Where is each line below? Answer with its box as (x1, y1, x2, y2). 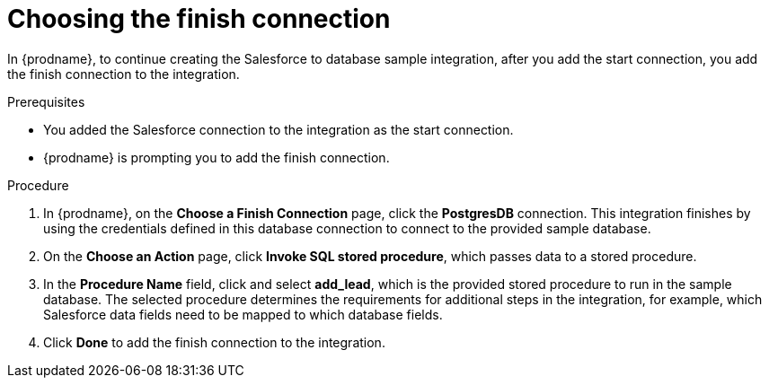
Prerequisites (7, 93, 85, 109)
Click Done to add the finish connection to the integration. (43, 334, 385, 350)
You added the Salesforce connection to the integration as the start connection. (43, 121, 514, 137)
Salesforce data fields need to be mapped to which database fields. (43, 306, 443, 322)
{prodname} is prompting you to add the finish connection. (43, 149, 390, 165)
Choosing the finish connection (7, 4, 391, 34)
